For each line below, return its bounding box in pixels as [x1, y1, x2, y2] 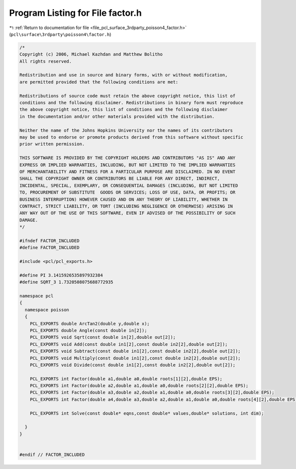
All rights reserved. [19, 58, 72, 64]
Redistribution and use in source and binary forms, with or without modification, [19, 72, 228, 78]
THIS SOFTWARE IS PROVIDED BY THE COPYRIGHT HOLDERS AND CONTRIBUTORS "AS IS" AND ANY [19, 155, 236, 161]
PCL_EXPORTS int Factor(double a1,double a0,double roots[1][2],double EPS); [30, 376, 223, 382]
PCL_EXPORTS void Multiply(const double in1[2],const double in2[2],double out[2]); [30, 355, 241, 361]
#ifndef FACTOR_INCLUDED [19, 238, 80, 244]
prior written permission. [19, 141, 85, 147]
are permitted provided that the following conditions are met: [19, 79, 179, 85]
